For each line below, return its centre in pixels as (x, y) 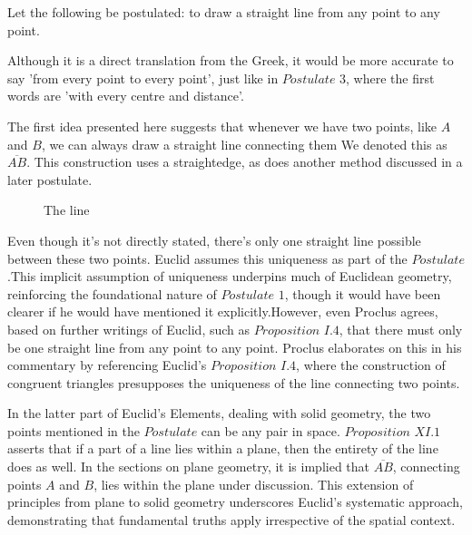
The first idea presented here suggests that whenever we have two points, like (222, 126)
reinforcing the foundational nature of (112, 293)
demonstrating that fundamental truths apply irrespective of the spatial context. (231, 519)
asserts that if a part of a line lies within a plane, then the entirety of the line (223, 448)
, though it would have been (363, 293)
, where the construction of (371, 365)
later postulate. (50, 179)
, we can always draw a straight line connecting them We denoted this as (244, 144)
